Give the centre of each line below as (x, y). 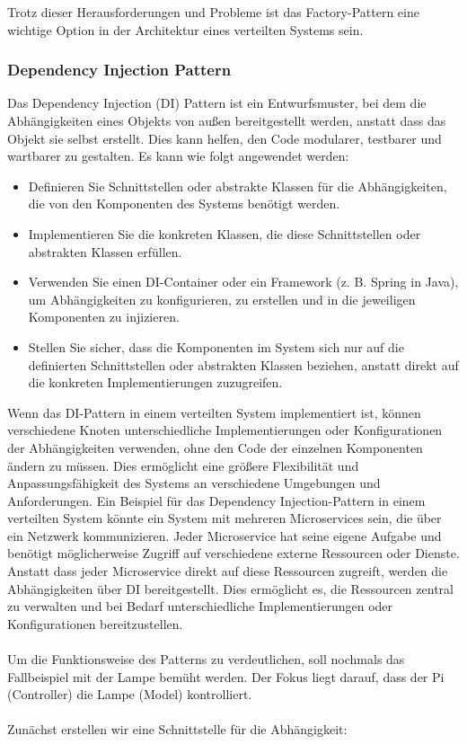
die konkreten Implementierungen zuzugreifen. (155, 382)
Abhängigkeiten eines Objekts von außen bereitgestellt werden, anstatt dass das (227, 120)
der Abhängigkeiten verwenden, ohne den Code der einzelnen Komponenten (215, 447)
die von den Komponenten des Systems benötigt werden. (184, 204)
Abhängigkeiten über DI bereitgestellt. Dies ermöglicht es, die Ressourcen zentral (230, 588)
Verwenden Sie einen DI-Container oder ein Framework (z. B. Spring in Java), (243, 282)
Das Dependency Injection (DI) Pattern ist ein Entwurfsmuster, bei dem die (217, 103)
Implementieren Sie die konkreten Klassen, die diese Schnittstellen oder (225, 233)
